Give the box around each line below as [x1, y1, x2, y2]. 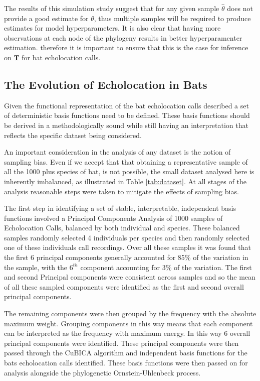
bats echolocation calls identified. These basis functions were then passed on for [4, 357, 248, 368]
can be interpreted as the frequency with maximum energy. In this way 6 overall [4, 328, 250, 338]
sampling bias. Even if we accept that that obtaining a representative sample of [4, 156, 248, 167]
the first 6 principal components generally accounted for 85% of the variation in [4, 252, 248, 263]
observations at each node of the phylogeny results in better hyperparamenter [4, 32, 242, 43]
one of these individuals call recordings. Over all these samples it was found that [4, 242, 251, 252]
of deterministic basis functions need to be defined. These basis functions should [4, 110, 250, 120]
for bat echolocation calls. [22, 52, 101, 62]
